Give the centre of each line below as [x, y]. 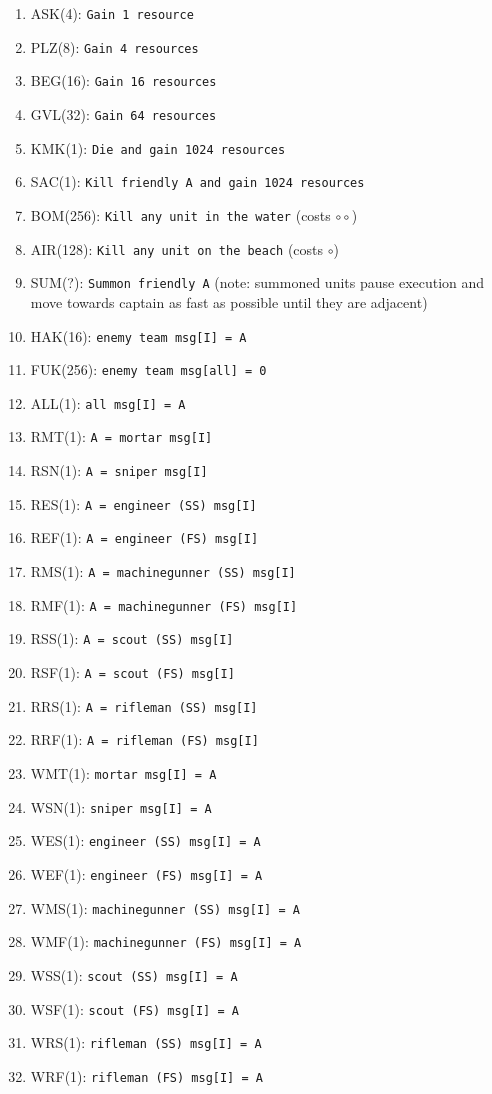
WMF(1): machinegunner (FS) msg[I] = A [166, 941]
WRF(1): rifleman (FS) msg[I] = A [146, 1075]
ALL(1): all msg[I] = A [108, 402]
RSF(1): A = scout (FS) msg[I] [132, 672]
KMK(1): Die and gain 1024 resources [158, 147]
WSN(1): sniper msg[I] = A [121, 806]
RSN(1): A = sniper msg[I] [119, 470]
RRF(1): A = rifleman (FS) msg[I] [144, 739]
